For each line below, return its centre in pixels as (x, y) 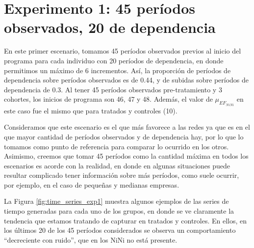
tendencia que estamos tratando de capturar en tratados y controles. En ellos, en (126, 220)
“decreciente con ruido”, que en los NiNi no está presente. (91, 239)
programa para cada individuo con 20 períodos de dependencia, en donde (114, 60)
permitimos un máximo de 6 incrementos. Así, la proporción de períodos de (117, 70)
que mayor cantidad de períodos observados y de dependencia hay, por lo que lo (124, 136)
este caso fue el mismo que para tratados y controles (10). (91, 110)
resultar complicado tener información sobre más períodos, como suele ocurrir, (122, 175)
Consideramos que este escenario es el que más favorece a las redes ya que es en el (127, 127)
